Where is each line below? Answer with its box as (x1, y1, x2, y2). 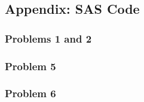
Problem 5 (5, 58, 56, 73)
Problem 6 (5, 86, 56, 101)
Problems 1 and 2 (5, 31, 92, 46)
